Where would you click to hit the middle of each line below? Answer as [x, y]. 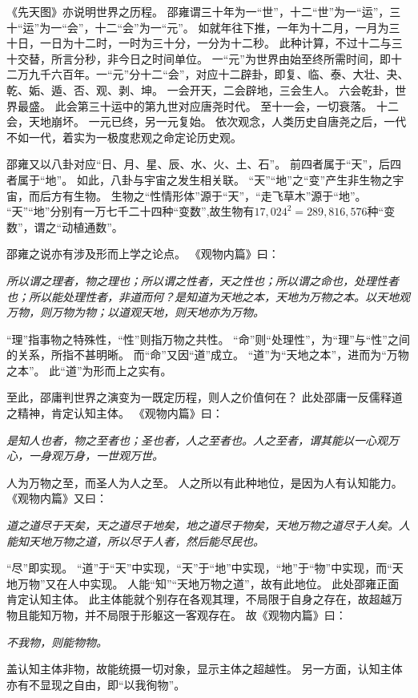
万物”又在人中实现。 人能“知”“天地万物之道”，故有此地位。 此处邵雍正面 [208, 583]
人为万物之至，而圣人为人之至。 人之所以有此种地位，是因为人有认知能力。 [205, 482]
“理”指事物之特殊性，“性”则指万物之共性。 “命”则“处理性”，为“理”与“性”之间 [208, 339]
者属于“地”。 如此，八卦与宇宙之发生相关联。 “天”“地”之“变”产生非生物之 [200, 179]
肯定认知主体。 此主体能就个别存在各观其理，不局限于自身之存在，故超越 [199, 599]
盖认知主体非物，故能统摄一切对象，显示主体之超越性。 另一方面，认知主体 [205, 669]
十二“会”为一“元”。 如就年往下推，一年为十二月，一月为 [242, 27]
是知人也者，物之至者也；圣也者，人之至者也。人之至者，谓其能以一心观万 [203, 440]
